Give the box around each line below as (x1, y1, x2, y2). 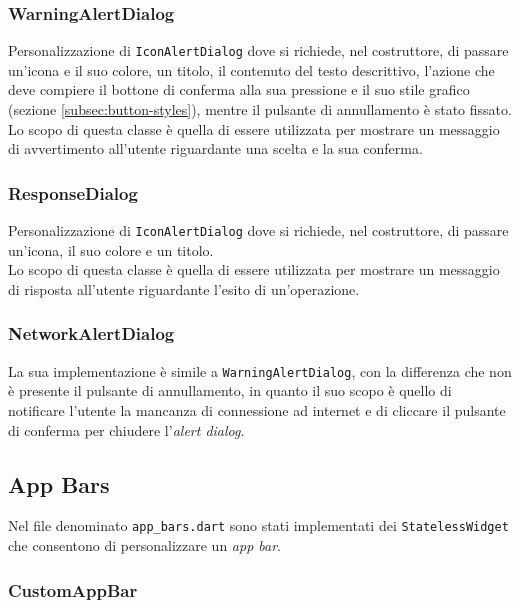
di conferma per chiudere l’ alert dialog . (8, 419, 245, 440)
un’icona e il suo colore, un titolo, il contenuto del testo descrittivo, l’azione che (8, 59, 495, 80)
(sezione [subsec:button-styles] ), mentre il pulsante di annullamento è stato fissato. (8, 99, 512, 120)
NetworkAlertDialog (8, 321, 175, 346)
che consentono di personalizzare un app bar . (8, 535, 282, 556)
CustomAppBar (8, 577, 138, 602)
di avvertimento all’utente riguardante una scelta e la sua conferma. (8, 138, 423, 159)
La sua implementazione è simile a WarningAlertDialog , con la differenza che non (8, 360, 512, 381)
